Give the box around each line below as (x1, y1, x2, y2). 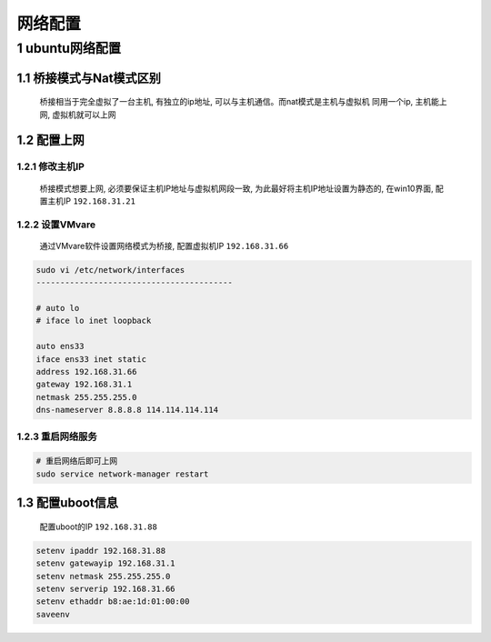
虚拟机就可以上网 (51, 109, 116, 120)
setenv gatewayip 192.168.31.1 (35, 558, 176, 568)
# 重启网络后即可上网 (35, 456, 118, 466)
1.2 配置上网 (16, 133, 85, 148)
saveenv (35, 609, 70, 619)
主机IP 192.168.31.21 (46, 196, 136, 206)
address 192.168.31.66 (35, 366, 137, 377)
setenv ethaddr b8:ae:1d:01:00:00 (35, 597, 190, 607)
